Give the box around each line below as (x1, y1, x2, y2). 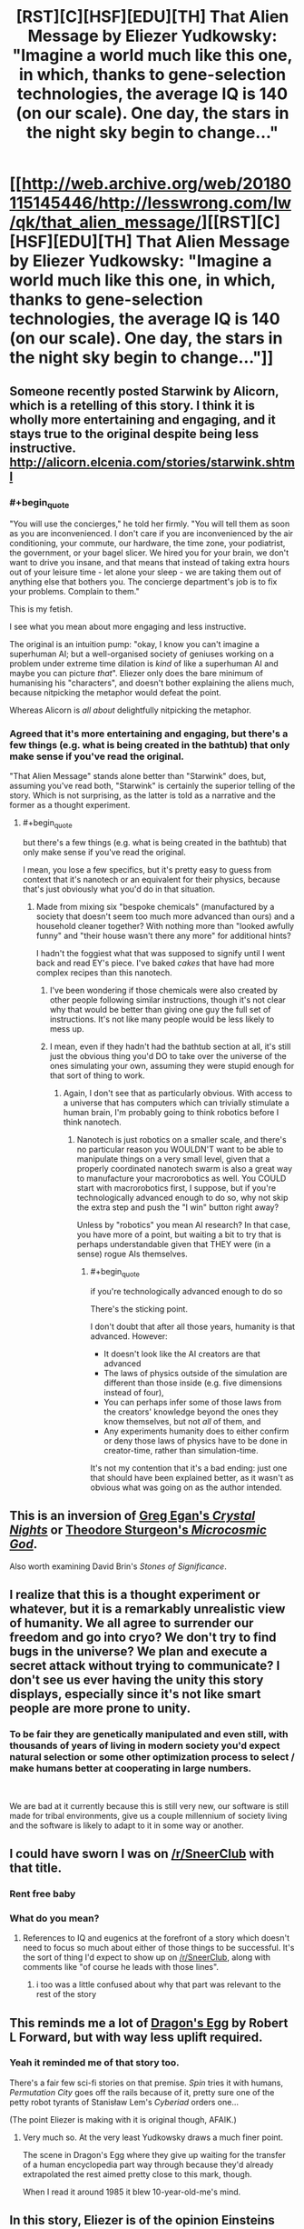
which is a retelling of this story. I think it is (9, 397, 256, 413)
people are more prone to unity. (9, 1701, 191, 1716)
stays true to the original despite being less (9, 425, 260, 442)
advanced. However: (90, 1331, 168, 1342)
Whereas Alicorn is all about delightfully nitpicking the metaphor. (9, 705, 252, 715)
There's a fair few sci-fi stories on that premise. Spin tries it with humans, (9, 2077, 284, 2088)
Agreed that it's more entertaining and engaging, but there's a (9, 727, 289, 740)
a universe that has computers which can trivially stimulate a (63, 1097, 290, 1108)
